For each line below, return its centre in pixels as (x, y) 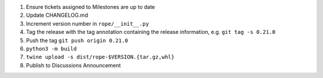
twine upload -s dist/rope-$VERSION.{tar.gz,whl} (100, 57)
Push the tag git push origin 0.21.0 (77, 40)
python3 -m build (51, 49)
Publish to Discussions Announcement (73, 65)
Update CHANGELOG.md (57, 15)
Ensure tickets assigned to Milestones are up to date (91, 7)
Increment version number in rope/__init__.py (88, 23)
